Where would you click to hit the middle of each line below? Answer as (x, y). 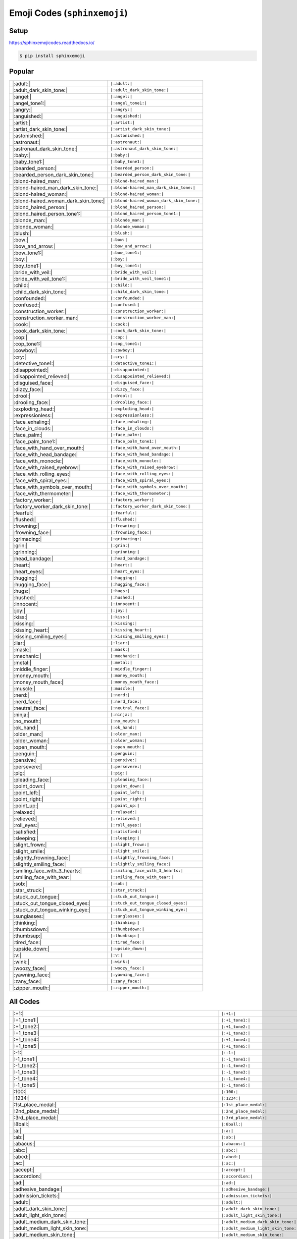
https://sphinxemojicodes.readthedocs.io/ (52, 43)
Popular (22, 72)
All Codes (24, 1001)
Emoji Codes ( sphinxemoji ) (69, 13)
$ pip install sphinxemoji (52, 56)
